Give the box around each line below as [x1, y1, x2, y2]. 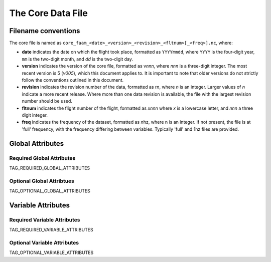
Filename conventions [9, 27, 80, 35]
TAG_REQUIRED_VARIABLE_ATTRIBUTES [9, 227, 93, 233]
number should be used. [22, 98, 73, 104]
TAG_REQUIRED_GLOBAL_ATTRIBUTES [9, 165, 90, 171]
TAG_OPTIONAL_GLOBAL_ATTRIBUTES [9, 188, 90, 194]
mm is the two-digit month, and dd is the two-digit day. [22, 56, 133, 62]
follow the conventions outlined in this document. [22, 77, 124, 83]
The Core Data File [9, 8, 88, 19]
